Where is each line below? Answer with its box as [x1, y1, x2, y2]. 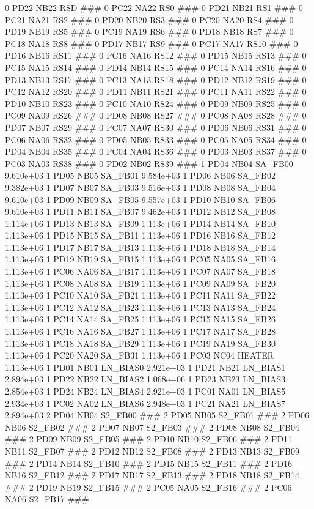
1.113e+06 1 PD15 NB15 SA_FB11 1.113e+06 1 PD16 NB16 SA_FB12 [5, 229, 276, 242]
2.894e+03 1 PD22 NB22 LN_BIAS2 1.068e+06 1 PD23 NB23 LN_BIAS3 [5, 373, 286, 385]
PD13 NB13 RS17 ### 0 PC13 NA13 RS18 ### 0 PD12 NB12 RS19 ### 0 [5, 73, 307, 86]
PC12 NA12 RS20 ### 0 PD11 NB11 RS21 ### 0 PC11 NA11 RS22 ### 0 [5, 85, 307, 98]
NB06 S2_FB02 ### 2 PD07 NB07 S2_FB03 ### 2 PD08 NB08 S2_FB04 [5, 420, 299, 433]
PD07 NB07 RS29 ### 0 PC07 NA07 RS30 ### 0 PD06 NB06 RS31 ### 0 [5, 121, 307, 133]
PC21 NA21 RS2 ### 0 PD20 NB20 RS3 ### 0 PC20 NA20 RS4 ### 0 [5, 13, 294, 26]
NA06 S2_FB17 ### [5, 492, 89, 505]
